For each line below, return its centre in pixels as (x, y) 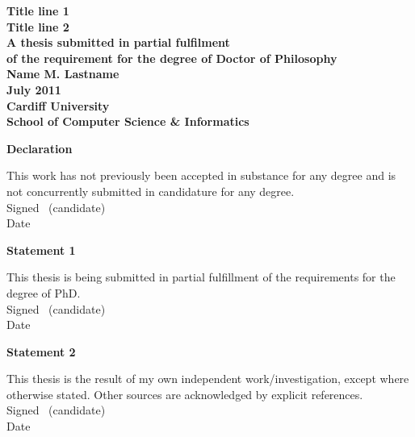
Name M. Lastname (63, 74)
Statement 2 (41, 351)
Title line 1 (38, 10)
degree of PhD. (44, 292)
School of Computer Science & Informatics (128, 121)
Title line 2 (38, 26)
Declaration (40, 148)
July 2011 (34, 89)
